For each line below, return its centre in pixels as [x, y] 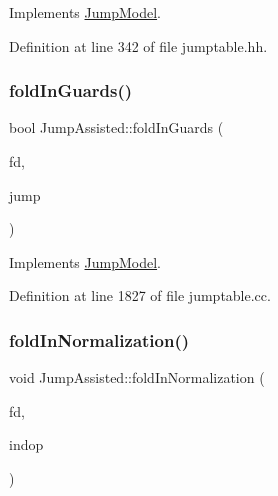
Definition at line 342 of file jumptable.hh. [138, 45]
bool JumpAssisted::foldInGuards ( [116, 127]
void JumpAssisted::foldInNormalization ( [137, 377]
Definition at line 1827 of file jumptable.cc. [140, 295]
